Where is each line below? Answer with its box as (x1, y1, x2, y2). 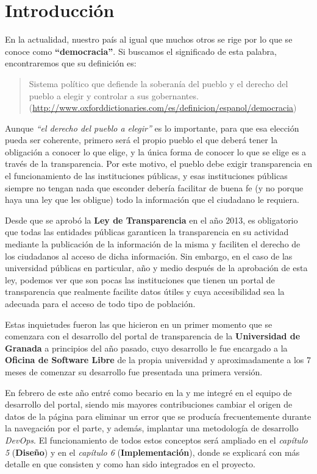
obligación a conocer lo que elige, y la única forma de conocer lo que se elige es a (5, 145, 307, 158)
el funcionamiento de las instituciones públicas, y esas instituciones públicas (5, 169, 288, 182)
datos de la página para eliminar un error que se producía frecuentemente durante (5, 409, 312, 422)
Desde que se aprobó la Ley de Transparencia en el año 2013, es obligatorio (5, 213, 298, 226)
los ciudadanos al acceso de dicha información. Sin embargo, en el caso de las (5, 249, 293, 262)
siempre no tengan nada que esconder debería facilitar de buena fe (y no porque (5, 181, 304, 194)
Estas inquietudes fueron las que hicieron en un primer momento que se (5, 317, 272, 330)
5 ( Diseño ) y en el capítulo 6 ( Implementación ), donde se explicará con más (5, 445, 300, 458)
